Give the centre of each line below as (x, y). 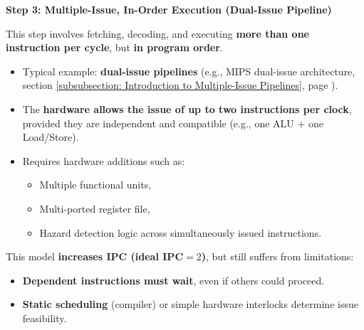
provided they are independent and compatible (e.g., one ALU (158, 123)
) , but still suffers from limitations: (277, 256)
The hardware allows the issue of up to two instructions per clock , (187, 108)
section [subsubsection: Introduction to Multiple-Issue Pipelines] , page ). (180, 85)
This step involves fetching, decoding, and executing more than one (157, 33)
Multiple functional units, (95, 185)
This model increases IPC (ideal (82, 256)
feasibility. (45, 318)
